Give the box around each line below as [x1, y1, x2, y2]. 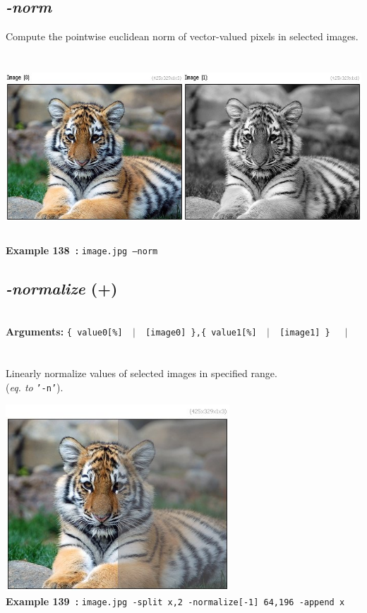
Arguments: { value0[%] [6, 324, 123, 339]
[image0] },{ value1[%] [145, 328, 257, 338]
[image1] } [279, 328, 330, 338]
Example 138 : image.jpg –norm [6, 242, 158, 257]
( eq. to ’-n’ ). [6, 379, 64, 394]
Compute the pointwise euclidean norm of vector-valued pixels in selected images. [6, 29, 359, 44]
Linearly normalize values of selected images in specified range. [6, 366, 277, 381]
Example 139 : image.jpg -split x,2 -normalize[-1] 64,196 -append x [6, 593, 345, 608]
